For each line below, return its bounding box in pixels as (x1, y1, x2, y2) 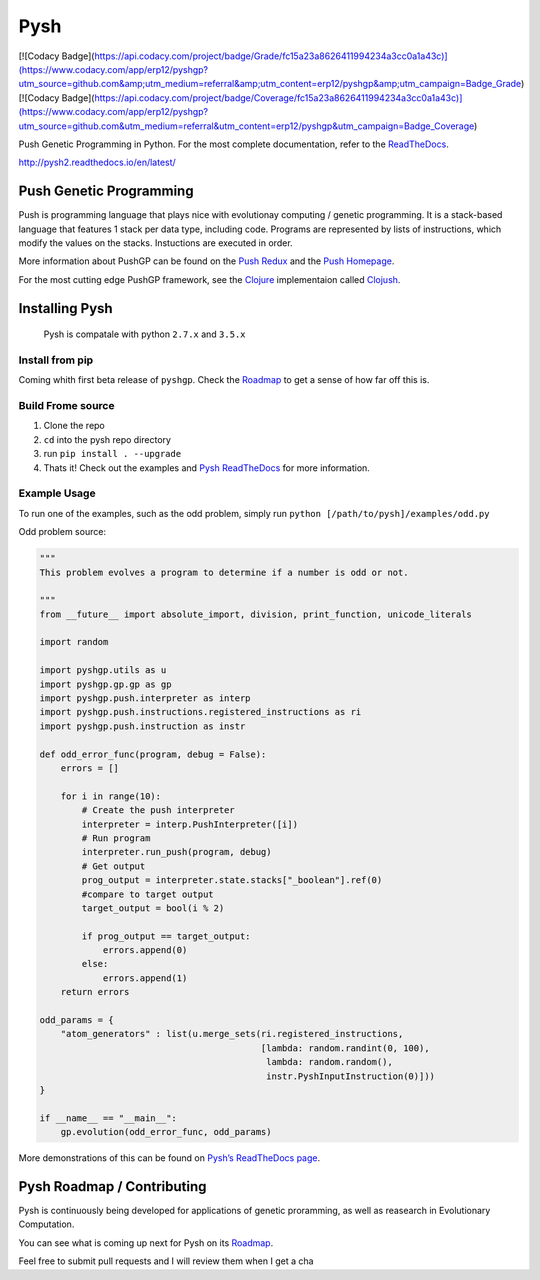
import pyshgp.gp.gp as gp (39, 678, 172, 690)
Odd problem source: (18, 526, 107, 538)
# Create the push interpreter (81, 805, 235, 816)
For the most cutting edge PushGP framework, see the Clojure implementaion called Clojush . (18, 273, 401, 285)
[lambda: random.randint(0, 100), (260, 1042, 430, 1054)
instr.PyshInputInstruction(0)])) (266, 1070, 435, 1082)
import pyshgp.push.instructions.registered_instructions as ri (39, 706, 362, 718)
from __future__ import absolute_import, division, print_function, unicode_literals (39, 608, 472, 620)
